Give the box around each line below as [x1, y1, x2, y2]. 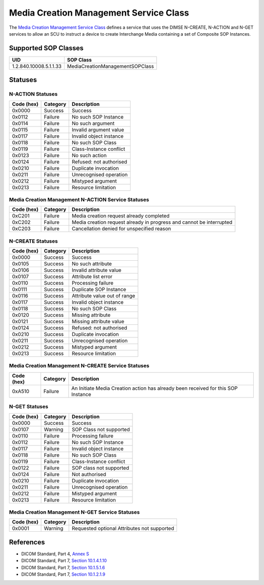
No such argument [71, 120, 115, 126]
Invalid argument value [71, 126, 124, 133]
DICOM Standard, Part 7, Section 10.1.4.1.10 [21, 558, 107, 564]
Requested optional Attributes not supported [71, 525, 175, 532]
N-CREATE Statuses [9, 237, 58, 244]
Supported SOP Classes [9, 44, 84, 52]
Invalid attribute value [71, 267, 122, 273]
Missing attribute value [71, 318, 125, 325]
